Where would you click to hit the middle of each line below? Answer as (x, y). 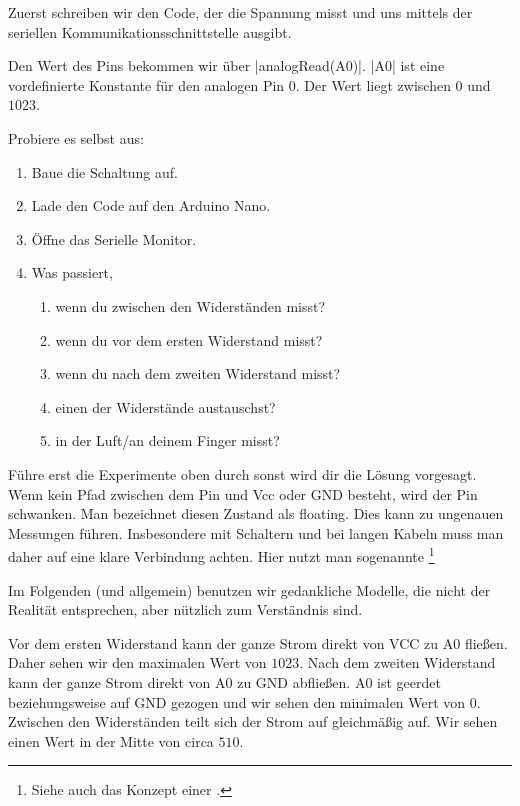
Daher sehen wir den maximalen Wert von (137, 662)
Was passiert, (72, 272)
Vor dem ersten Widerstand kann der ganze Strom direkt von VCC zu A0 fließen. (258, 642)
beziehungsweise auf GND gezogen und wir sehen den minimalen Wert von (237, 701)
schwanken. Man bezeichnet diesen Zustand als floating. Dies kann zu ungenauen (256, 513)
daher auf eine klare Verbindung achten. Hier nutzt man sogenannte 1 (221, 554)
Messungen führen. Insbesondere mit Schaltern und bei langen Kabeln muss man (256, 532)
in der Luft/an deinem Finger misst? (167, 440)
